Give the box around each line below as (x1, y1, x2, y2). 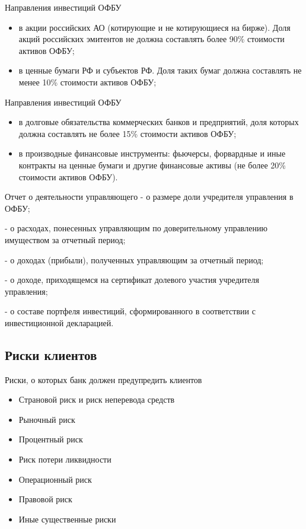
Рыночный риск (18, 413, 75, 425)
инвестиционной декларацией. (5, 316, 114, 329)
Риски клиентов (5, 345, 97, 364)
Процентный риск (18, 433, 83, 445)
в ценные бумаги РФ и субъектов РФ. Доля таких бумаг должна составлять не (18, 64, 302, 77)
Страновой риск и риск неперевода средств (18, 393, 175, 406)
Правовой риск (18, 493, 72, 505)
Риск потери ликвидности (18, 453, 111, 466)
